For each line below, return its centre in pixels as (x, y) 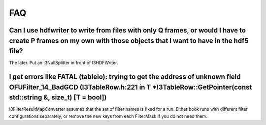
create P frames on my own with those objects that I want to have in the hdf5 (129, 41)
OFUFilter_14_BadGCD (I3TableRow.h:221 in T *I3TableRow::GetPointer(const (131, 87)
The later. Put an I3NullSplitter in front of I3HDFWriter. (64, 63)
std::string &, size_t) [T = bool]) (58, 98)
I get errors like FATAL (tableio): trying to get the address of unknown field (125, 77)
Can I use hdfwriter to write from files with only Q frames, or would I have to (128, 30)
